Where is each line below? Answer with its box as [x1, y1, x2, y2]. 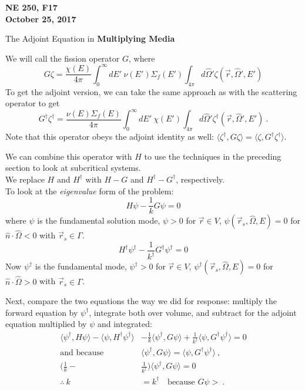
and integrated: [97, 318, 152, 330]
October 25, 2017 [5, 12, 76, 25]
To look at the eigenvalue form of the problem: [5, 184, 174, 197]
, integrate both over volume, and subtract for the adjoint [89, 306, 297, 318]
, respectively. [176, 173, 225, 185]
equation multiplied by [5, 318, 87, 330]
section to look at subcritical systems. [5, 161, 141, 174]
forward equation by [5, 306, 78, 318]
